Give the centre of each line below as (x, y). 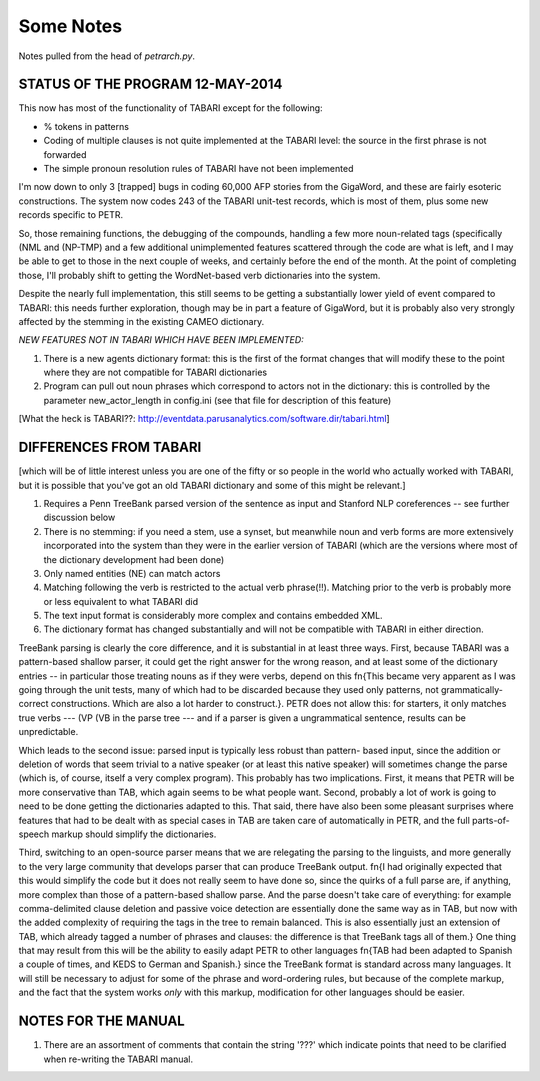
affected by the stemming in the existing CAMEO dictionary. (141, 321)
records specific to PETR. (71, 215)
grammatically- (472, 690)
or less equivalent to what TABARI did (121, 601)
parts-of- (490, 820)
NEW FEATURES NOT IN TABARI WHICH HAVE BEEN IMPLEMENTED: (161, 340)
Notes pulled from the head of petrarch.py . (106, 56)
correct (33, 704)
